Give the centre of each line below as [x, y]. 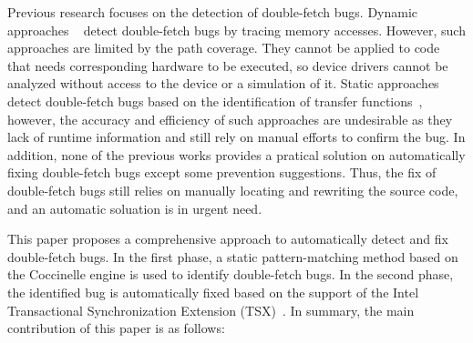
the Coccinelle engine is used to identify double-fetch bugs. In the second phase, [231, 274]
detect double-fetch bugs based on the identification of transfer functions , [215, 101]
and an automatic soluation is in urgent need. [135, 208]
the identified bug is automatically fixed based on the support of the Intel [213, 292]
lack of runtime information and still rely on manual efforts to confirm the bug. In [236, 137]
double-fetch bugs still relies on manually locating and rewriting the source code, [233, 190]
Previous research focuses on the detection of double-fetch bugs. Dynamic [213, 12]
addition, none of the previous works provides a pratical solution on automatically [236, 154]
